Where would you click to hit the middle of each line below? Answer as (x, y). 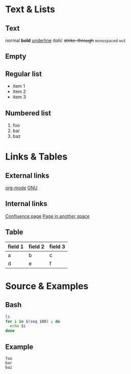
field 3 (57, 246)
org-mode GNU (22, 188)
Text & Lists (30, 9)
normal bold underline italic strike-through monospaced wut (65, 40)
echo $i (18, 326)
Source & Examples (47, 286)
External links (27, 175)
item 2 (19, 92)
